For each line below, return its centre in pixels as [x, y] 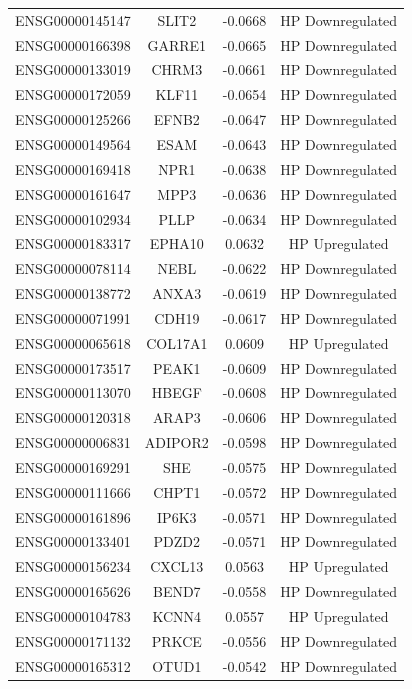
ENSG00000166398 [73, 44]
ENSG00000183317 [73, 243]
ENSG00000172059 [73, 94]
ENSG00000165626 [73, 591]
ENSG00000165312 [73, 665]
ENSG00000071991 [73, 317]
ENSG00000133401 [73, 541]
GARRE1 [177, 44]
